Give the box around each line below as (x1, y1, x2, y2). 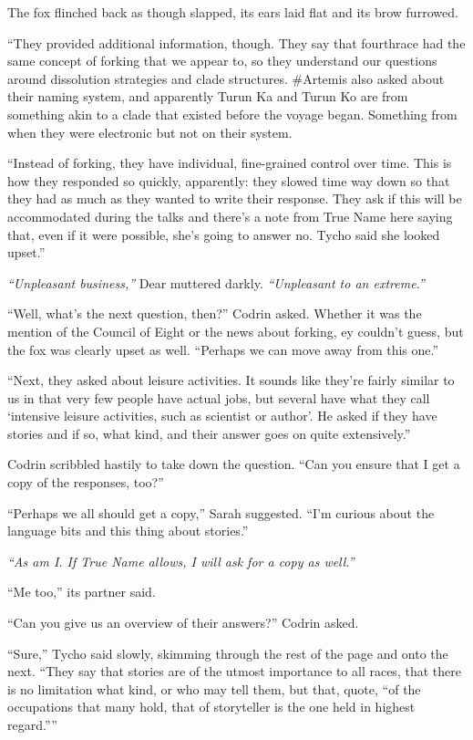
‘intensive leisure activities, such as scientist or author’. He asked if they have (7, 406, 437, 425)
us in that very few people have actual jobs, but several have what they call (7, 388, 430, 407)
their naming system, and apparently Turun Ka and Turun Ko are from (7, 87, 408, 106)
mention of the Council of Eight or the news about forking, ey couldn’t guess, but (7, 321, 464, 340)
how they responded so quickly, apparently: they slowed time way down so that (7, 171, 450, 190)
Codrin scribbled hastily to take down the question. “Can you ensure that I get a (7, 454, 460, 474)
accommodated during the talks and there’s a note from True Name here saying (7, 206, 453, 225)
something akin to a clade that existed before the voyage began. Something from (7, 104, 458, 123)
